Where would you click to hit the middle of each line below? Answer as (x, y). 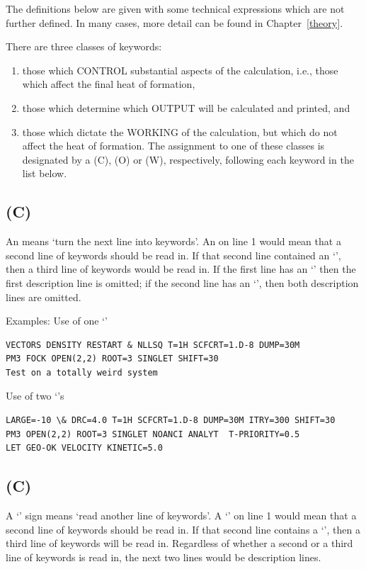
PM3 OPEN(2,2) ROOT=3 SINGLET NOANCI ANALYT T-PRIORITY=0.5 (153, 434)
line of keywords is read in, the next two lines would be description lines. (164, 557)
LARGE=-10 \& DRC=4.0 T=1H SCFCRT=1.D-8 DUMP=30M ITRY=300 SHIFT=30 (171, 421)
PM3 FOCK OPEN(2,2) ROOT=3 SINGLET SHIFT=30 (112, 359)
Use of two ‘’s (35, 396)
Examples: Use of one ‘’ (57, 321)
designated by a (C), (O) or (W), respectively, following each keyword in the (188, 159)
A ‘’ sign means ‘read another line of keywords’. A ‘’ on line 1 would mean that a (181, 516)
